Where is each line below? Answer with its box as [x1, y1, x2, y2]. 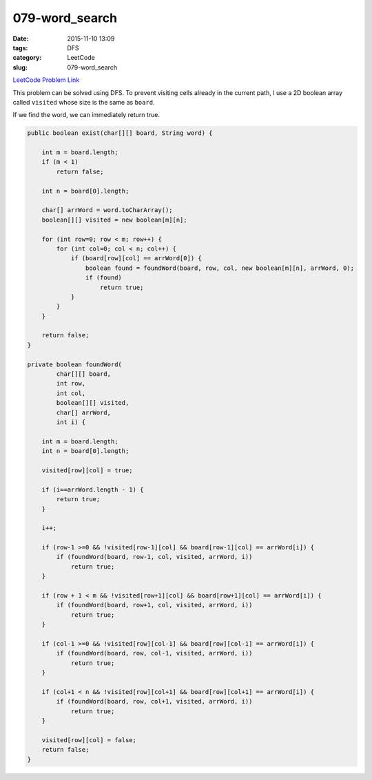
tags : [12, 43, 28, 52]
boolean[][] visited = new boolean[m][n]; [41, 215, 187, 224]
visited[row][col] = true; [41, 466, 134, 474]
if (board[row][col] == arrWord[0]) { [70, 255, 203, 262]
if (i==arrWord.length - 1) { [41, 485, 144, 494]
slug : [12, 63, 28, 72]
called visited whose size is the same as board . [12, 98, 155, 106]
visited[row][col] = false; [41, 736, 137, 744]
